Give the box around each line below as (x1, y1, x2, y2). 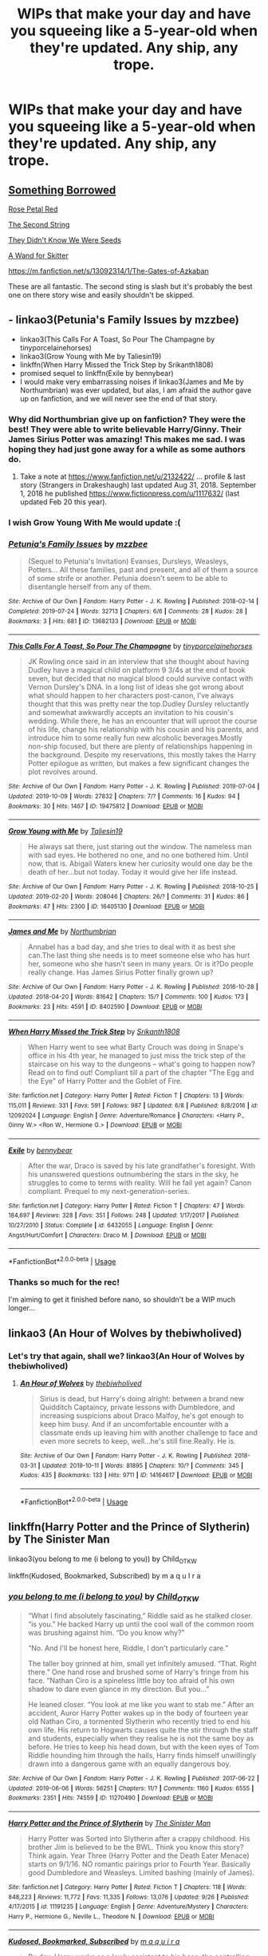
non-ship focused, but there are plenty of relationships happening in (27, 741, 253, 751)
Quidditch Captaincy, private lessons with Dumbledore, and (39, 1402, 235, 1413)
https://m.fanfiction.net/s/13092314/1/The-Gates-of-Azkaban (8, 267, 209, 275)
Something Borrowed (8, 183, 116, 196)
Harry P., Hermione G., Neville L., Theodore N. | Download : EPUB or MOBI (8, 1912, 215, 1920)
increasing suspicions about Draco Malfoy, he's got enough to (39, 1411, 244, 1421)
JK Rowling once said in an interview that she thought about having (27, 657, 250, 666)
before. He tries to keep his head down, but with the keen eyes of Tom (27, 1741, 259, 1752)
